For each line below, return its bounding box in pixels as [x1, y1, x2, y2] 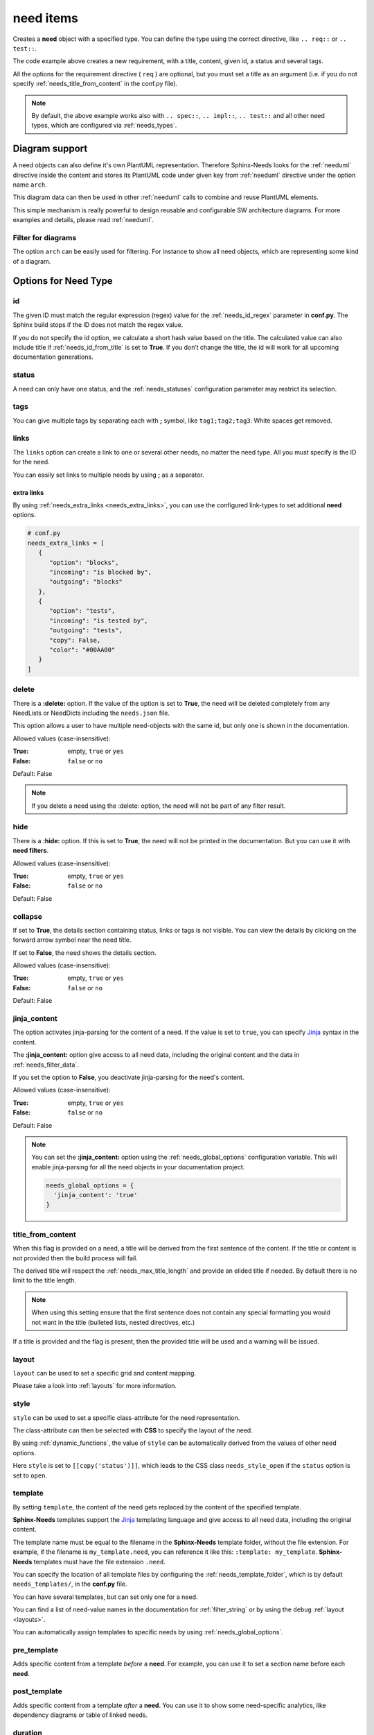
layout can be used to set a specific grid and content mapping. [12, 1369, 197, 1378]
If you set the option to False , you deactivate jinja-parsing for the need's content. [12, 1073, 244, 1081]
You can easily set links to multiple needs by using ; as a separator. [12, 471, 204, 479]
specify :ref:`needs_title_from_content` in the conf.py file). [12, 80, 178, 88]
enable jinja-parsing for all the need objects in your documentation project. [31, 1162, 245, 1171]
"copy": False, [49, 636, 101, 644]
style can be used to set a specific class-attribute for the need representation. [12, 1413, 240, 1422]
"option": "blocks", [49, 559, 119, 566]
